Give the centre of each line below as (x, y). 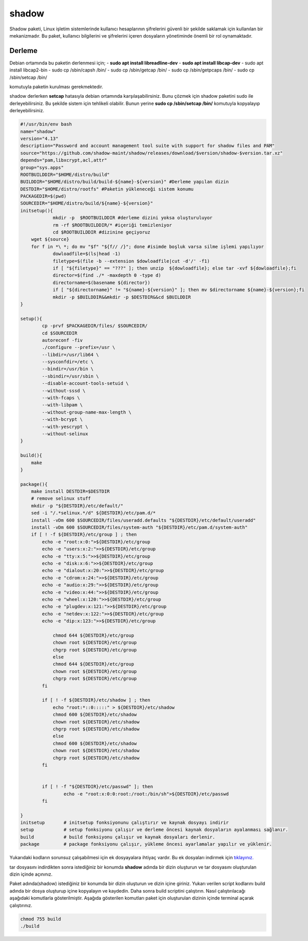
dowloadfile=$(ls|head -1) (86, 254)
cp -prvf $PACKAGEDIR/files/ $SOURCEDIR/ (95, 326)
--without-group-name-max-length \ (87, 412)
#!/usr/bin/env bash (46, 124)
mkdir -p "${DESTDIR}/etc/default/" (77, 506)
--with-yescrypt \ (65, 427)
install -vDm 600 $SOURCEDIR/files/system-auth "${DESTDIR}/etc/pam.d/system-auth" (139, 528)
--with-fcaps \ (61, 398)
